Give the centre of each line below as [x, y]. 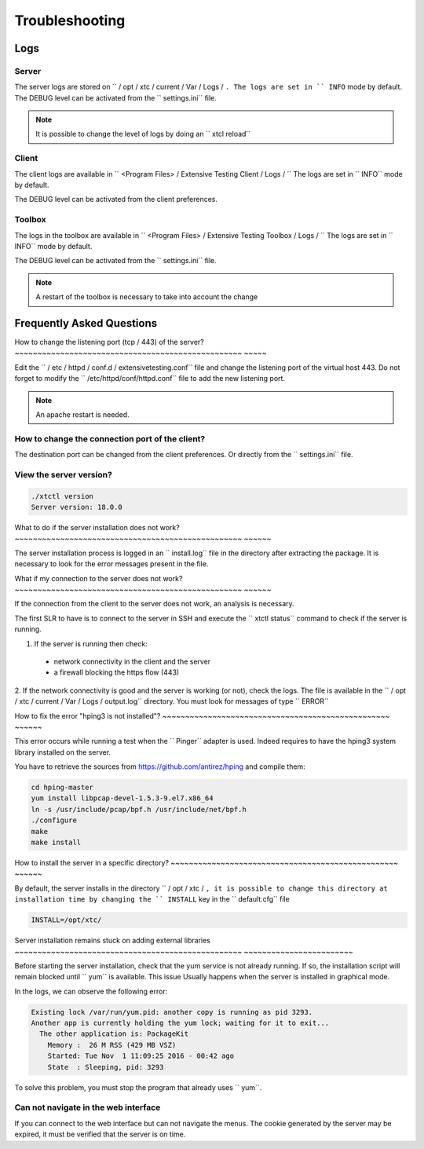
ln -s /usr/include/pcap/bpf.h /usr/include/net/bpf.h [139, 809]
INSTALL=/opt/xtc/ [66, 920]
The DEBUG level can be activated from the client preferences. [116, 199]
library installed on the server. [63, 752]
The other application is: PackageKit [114, 1034]
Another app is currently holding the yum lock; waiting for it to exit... [180, 1023]
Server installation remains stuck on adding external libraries [113, 940]
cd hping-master [62, 788]
